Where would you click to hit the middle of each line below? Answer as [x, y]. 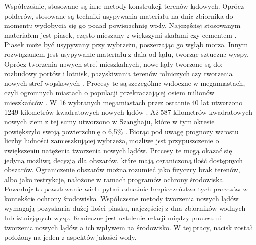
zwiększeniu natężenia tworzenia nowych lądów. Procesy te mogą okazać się [118, 150]
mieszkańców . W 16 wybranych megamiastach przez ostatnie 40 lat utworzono [124, 102]
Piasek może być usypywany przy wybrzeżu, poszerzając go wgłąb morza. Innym [126, 44]
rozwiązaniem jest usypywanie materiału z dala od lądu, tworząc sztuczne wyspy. [127, 54]
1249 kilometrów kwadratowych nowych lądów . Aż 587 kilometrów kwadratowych [128, 112]
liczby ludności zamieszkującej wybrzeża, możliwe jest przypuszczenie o [112, 141]
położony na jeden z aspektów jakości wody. [71, 237]
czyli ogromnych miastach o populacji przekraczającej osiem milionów [110, 93]
